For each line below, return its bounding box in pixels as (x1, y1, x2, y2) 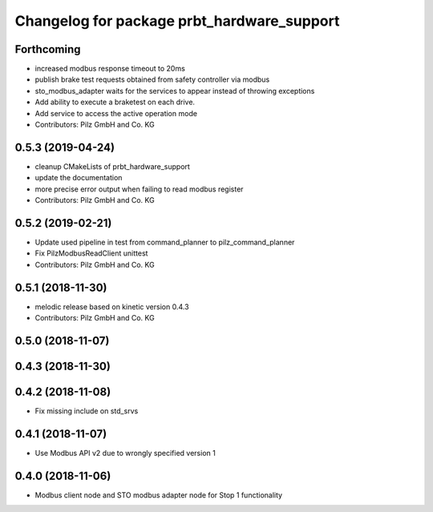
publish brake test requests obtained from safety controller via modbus (34, 75, 270, 84)
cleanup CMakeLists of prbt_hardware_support (34, 161, 190, 171)
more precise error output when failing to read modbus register (34, 184, 244, 194)
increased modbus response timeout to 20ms (34, 64, 186, 74)
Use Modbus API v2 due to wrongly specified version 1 (34, 448, 216, 458)
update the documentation (34, 173, 123, 183)
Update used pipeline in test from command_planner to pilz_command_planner (34, 237, 295, 247)
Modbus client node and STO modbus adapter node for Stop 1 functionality (34, 490, 283, 500)
